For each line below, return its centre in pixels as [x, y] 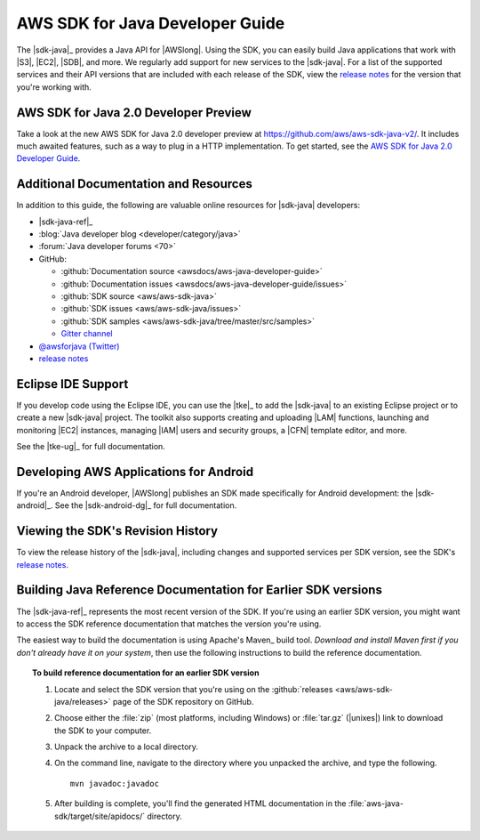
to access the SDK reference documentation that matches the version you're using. [169, 624]
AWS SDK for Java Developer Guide [151, 23]
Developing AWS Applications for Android [135, 472]
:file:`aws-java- [376, 804]
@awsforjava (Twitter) [79, 346]
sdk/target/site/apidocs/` [100, 816]
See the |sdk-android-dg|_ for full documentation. [146, 505]
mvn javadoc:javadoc [115, 783]
